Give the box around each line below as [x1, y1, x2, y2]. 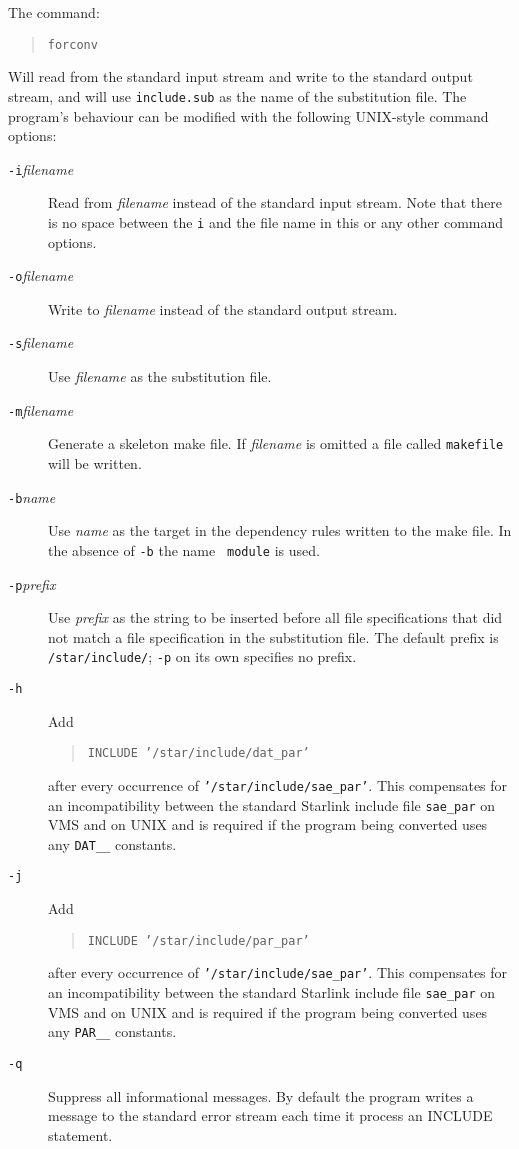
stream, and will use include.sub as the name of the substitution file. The [8, 85, 467, 106]
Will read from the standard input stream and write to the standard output [8, 66, 473, 87]
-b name [8, 486, 56, 507]
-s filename [8, 332, 74, 353]
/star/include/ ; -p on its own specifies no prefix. [48, 646, 357, 667]
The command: [8, 2, 100, 22]
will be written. [48, 453, 142, 473]
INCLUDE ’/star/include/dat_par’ [87, 746, 310, 761]
